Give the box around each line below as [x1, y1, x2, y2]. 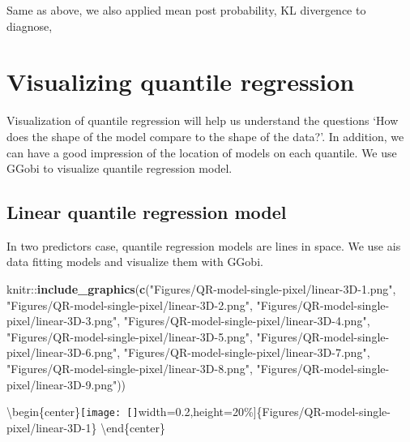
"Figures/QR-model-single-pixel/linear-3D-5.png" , [6, 328, 253, 345]
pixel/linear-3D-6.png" [6, 344, 117, 361]
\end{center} [100, 418, 165, 436]
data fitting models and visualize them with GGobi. [6, 253, 263, 270]
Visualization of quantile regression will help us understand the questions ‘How [6, 112, 399, 129]
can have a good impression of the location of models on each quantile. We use [6, 144, 397, 161]
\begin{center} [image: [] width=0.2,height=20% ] [6, 403, 257, 420]
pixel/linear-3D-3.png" [6, 312, 117, 329]
